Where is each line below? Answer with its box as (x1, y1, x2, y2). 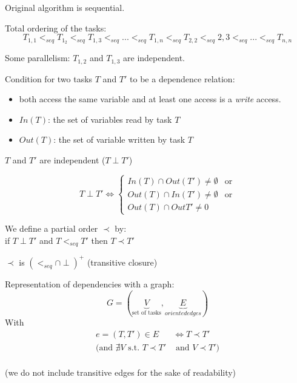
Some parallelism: (5, 51, 70, 64)
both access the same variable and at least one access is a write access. (19, 93, 281, 105)
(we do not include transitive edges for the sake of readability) (5, 366, 236, 379)
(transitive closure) (87, 255, 158, 268)
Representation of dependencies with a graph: (5, 277, 175, 290)
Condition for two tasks (5, 72, 93, 85)
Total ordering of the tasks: (5, 21, 107, 34)
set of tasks (132, 309, 161, 316)
